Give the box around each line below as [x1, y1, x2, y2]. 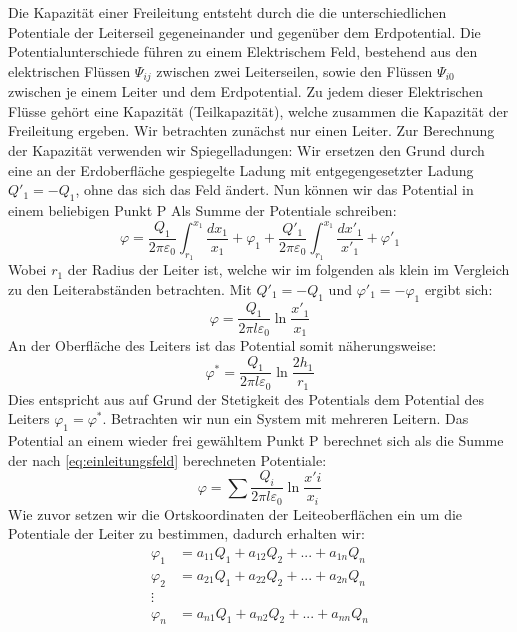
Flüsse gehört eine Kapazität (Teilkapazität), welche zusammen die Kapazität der [8, 100, 509, 121]
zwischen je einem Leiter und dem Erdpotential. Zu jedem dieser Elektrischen [8, 81, 484, 102]
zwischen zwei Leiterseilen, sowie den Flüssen [156, 60, 433, 81]
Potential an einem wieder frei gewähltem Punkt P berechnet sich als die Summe [8, 430, 504, 451]
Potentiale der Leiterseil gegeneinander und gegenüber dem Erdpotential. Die [8, 21, 481, 42]
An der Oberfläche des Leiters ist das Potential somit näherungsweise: [8, 334, 437, 355]
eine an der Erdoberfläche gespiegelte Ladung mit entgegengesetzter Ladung [8, 159, 474, 180]
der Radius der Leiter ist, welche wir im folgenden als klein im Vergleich [67, 259, 510, 280]
